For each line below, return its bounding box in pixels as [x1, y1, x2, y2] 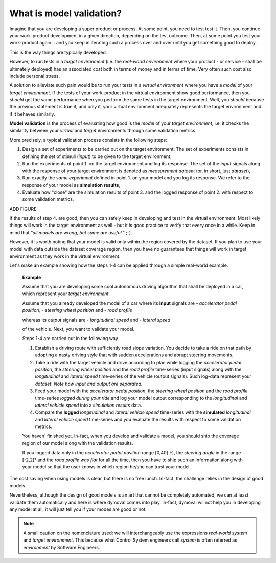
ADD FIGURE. [9, 206, 38, 212]
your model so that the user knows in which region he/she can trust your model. [22, 464, 191, 470]
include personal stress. [9, 73, 60, 79]
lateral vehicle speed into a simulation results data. [35, 402, 143, 408]
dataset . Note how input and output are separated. [35, 380, 143, 387]
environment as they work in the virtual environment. [9, 253, 121, 259]
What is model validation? [9, 8, 122, 19]
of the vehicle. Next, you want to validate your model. [22, 326, 135, 332]
